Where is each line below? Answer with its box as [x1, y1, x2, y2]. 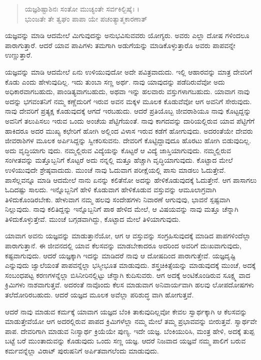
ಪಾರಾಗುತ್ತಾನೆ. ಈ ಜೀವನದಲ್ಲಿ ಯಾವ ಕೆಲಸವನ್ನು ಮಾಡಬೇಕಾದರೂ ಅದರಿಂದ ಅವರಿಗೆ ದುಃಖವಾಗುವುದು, [5, 240, 241, 251]
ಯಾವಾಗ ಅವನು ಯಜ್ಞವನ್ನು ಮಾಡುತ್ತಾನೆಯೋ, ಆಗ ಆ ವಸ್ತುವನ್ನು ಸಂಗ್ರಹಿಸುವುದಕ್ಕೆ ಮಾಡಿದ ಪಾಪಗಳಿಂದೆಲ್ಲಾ [5, 230, 251, 241]
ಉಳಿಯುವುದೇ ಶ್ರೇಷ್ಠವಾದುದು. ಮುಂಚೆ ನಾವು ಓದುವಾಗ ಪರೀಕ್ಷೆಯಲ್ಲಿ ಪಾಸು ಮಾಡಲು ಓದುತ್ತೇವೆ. [5, 164, 226, 175]
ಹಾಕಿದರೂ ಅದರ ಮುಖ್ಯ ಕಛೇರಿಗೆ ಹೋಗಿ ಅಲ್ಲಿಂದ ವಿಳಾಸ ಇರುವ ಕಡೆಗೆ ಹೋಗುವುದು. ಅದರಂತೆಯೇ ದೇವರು [5, 125, 253, 136]
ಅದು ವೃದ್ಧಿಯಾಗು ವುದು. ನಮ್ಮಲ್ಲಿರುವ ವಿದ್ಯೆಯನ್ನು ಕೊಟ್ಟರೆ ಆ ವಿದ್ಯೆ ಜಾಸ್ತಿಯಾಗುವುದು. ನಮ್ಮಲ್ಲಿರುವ [5, 145, 231, 155]
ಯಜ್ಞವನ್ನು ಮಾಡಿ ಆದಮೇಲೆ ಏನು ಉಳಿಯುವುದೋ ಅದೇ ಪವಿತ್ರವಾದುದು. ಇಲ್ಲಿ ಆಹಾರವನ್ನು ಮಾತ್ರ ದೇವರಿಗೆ [5, 66, 252, 77]
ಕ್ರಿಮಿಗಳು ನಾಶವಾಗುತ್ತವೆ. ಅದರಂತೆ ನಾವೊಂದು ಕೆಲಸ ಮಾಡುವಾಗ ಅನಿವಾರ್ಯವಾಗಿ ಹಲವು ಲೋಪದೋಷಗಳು [5, 279, 254, 290]
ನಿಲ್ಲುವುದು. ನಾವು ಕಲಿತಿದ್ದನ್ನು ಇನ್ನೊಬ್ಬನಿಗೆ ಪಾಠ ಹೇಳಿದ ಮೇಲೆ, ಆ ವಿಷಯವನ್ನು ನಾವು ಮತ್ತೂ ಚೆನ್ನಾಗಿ [5, 204, 238, 214]
